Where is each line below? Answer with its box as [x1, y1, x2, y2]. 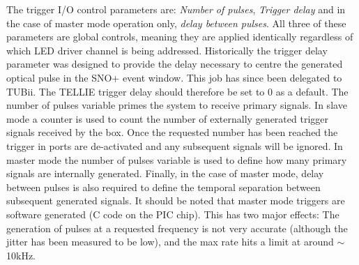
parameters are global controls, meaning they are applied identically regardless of [6, 29, 353, 44]
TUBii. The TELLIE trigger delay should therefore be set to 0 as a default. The [6, 84, 349, 98]
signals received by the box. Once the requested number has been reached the [6, 125, 338, 139]
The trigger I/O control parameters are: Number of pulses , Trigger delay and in [6, 2, 346, 16]
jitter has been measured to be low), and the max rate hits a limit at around [6, 234, 334, 249]
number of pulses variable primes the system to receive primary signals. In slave [6, 98, 347, 112]
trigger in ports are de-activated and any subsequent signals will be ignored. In [6, 138, 343, 153]
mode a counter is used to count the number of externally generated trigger [6, 111, 328, 126]
